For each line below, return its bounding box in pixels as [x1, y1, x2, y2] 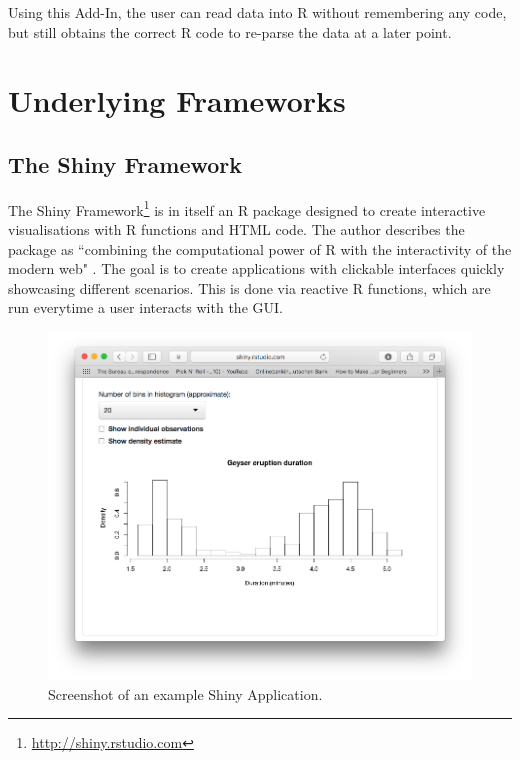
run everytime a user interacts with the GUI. [8, 297, 283, 318]
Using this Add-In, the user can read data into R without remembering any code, [8, 2, 507, 22]
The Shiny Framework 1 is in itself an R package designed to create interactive [8, 196, 486, 220]
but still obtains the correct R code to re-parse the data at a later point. [8, 21, 452, 42]
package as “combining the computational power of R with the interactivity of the [8, 238, 512, 259]
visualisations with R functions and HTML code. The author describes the [8, 219, 465, 240]
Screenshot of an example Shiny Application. [48, 683, 323, 704]
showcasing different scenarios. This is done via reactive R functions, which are [8, 277, 491, 298]
